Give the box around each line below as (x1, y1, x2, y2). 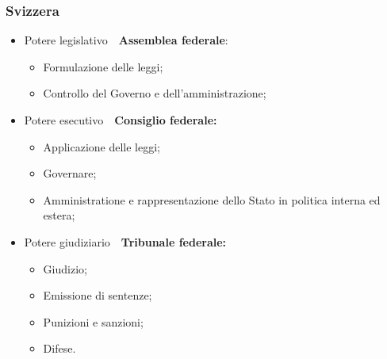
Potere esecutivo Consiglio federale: (24, 112, 217, 128)
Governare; (43, 165, 97, 181)
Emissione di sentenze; (43, 287, 152, 304)
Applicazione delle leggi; (43, 138, 160, 155)
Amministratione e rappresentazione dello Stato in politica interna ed (43, 191, 381, 208)
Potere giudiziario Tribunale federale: (24, 233, 227, 250)
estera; (43, 207, 75, 223)
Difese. (43, 340, 76, 357)
